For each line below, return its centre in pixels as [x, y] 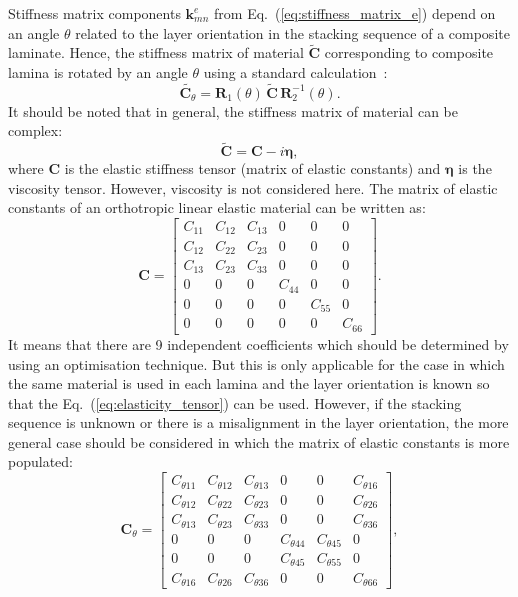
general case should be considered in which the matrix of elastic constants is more [259, 441]
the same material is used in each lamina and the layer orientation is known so [249, 383]
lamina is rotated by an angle [98, 72]
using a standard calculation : [295, 72]
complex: [35, 130]
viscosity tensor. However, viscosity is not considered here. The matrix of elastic [253, 187]
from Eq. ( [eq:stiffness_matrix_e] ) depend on [355, 13]
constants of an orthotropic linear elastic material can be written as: [217, 207]
